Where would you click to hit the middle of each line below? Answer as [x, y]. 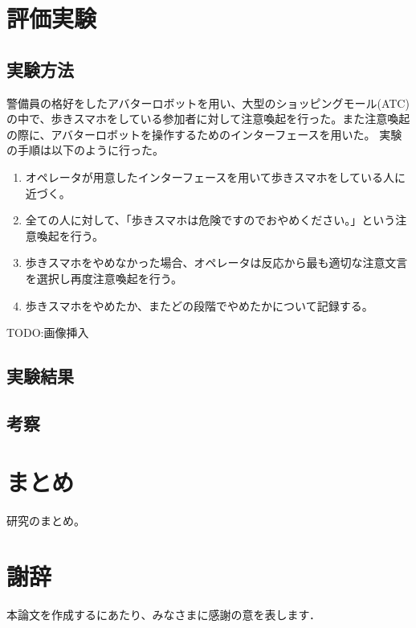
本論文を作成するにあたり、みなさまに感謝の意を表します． [163, 615]
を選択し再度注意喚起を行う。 [104, 278]
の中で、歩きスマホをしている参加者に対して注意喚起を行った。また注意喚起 [208, 119]
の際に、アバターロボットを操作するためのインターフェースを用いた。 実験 [204, 134]
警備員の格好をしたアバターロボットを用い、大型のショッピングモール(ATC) [208, 103]
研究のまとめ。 [46, 521]
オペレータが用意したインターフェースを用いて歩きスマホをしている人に [215, 176]
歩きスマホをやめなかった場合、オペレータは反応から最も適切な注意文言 [216, 263]
